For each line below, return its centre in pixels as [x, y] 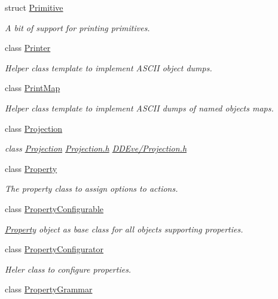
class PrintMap [33, 88]
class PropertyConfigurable [54, 208]
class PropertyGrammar [49, 289]
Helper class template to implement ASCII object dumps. [109, 67]
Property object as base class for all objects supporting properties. [124, 229]
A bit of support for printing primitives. [77, 27]
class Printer [28, 48]
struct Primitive [34, 7]
